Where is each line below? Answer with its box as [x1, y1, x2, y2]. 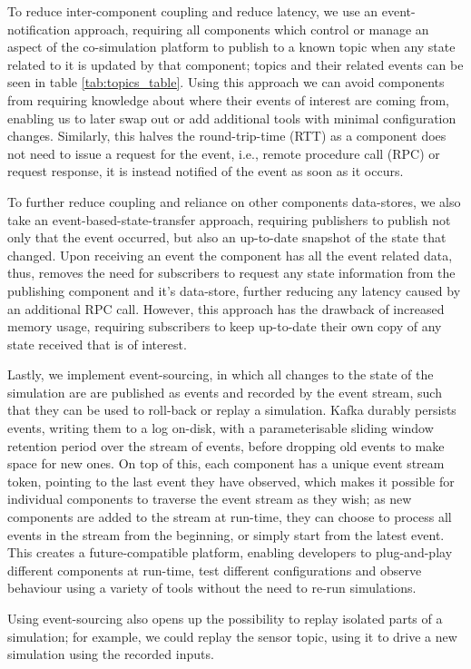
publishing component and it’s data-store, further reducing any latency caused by [7, 280, 461, 300]
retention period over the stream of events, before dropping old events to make [7, 436, 445, 455]
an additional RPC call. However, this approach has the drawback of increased [7, 299, 445, 318]
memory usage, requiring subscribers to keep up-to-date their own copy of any [7, 317, 442, 336]
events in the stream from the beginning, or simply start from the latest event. [7, 525, 445, 544]
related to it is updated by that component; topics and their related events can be [7, 54, 464, 74]
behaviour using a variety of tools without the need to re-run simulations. [7, 578, 417, 597]
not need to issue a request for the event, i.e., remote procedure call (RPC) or [7, 143, 440, 162]
